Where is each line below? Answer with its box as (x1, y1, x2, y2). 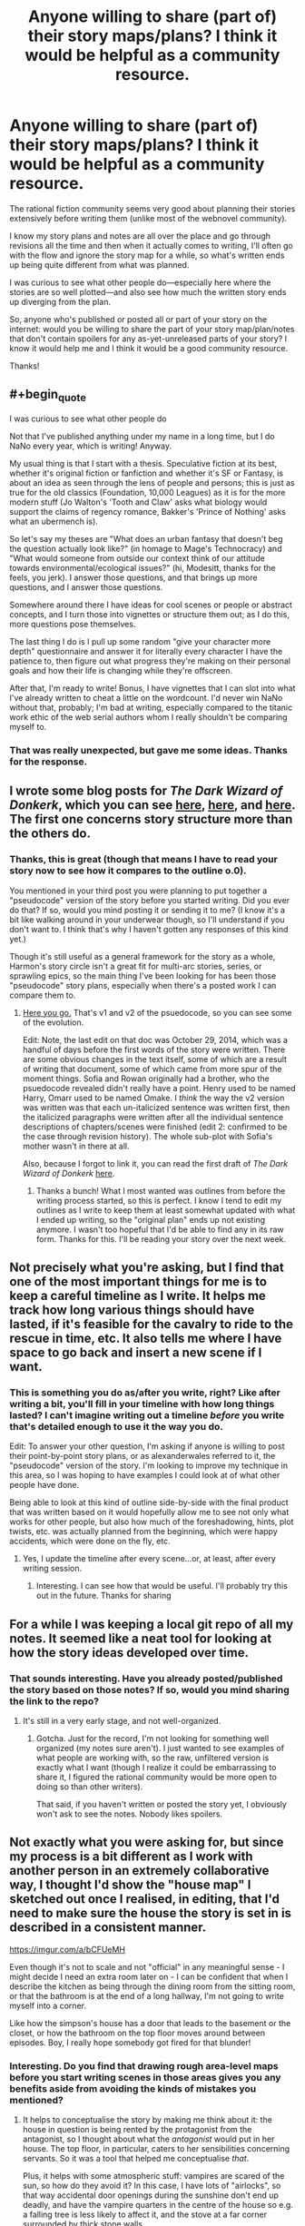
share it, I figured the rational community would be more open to (35, 1771, 277, 1782)
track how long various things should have (9, 1302, 255, 1317)
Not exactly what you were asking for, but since (9, 1835, 284, 1850)
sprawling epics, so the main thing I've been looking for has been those (9, 970, 277, 981)
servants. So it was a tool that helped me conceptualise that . (22, 2153, 250, 2164)
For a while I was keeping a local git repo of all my (9, 1616, 294, 1631)
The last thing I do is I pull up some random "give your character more (9, 635, 271, 646)
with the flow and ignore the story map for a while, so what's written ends (9, 250, 285, 261)
